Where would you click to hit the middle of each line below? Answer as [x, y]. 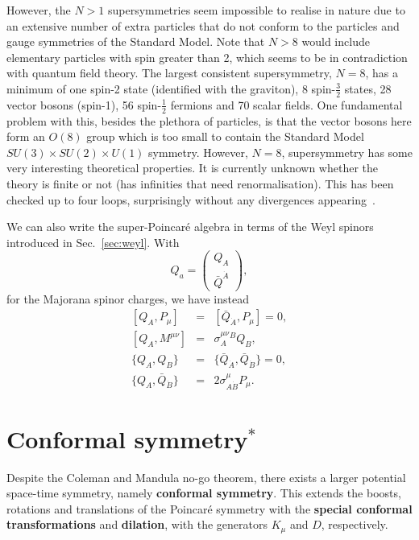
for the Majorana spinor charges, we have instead [128, 298]
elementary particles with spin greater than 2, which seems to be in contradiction [207, 57]
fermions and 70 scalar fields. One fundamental [286, 104]
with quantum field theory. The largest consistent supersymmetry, [169, 73]
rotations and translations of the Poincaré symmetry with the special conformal [209, 508]
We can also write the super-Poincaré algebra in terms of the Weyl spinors [190, 227]
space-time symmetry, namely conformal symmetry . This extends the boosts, [204, 493]
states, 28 [368, 88]
